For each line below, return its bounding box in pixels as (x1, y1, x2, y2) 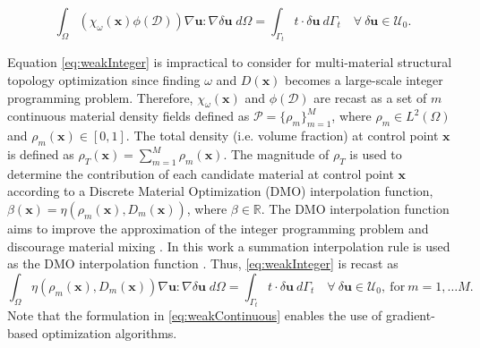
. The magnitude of (223, 145, 330, 164)
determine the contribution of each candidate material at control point (7, 164, 394, 182)
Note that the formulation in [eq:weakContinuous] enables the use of (7, 306, 382, 325)
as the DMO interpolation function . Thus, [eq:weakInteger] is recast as (7, 254, 399, 273)
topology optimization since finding (7, 71, 201, 89)
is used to (349, 145, 402, 164)
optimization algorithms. (41, 323, 177, 342)
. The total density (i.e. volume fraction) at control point (125, 126, 439, 145)
